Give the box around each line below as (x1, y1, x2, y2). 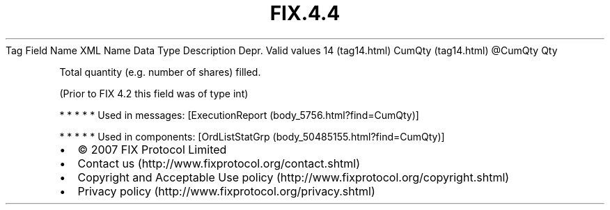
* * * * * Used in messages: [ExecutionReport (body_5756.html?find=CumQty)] (59, 108, 419, 121)
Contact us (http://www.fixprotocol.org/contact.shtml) (77, 156, 361, 170)
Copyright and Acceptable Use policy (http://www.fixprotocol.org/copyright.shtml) (77, 170, 510, 184)
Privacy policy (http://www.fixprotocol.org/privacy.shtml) (77, 184, 375, 198)
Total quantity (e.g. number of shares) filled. (59, 65, 261, 78)
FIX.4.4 (269, 1, 341, 25)
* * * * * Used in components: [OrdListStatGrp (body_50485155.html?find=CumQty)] (59, 130, 445, 143)
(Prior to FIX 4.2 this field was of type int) (59, 87, 249, 99)
